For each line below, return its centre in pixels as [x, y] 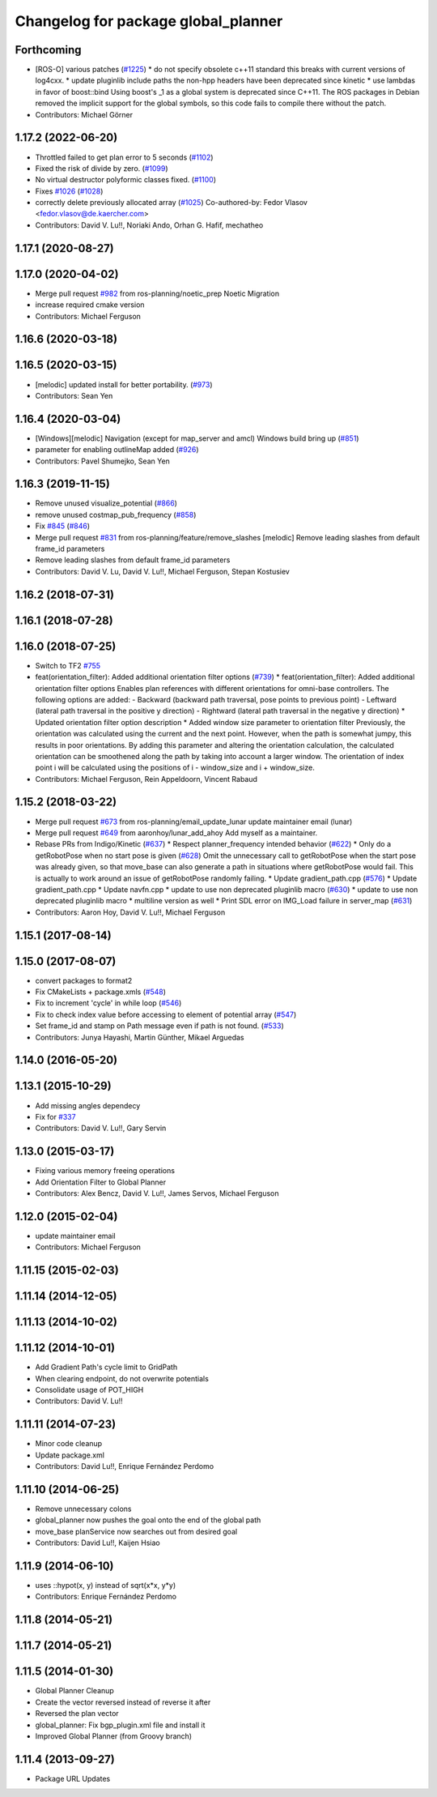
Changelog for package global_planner [149, 21]
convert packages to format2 [84, 980]
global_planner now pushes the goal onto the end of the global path [148, 1520]
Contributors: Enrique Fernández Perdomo [106, 1597]
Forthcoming [48, 50]
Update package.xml [70, 1455]
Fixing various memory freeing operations [105, 1171]
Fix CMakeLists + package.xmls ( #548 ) [100, 992]
